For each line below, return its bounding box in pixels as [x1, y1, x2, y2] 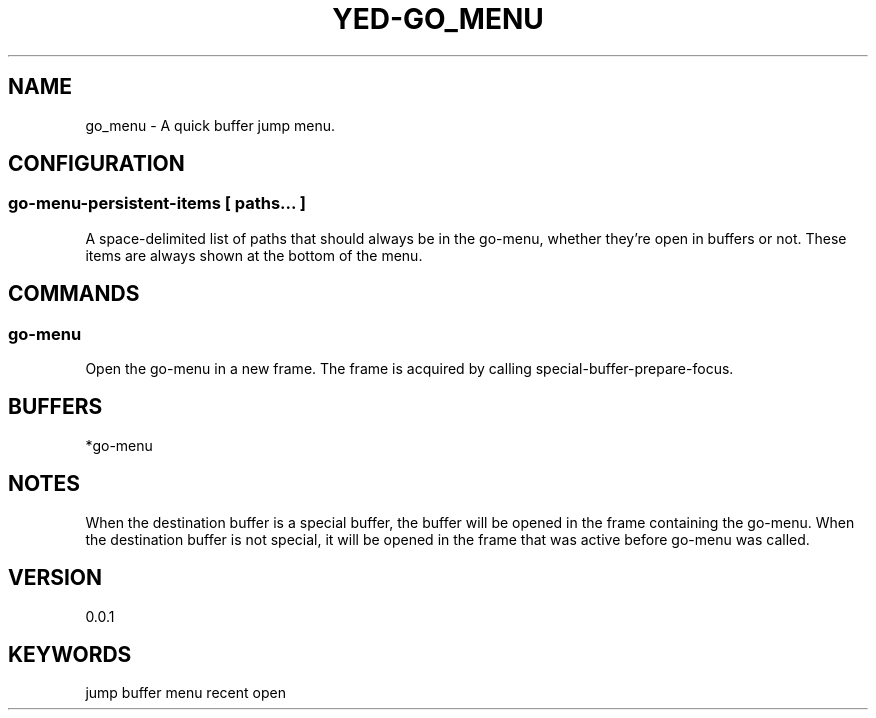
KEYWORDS [8, 641, 132, 667]
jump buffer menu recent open [85, 684, 286, 702]
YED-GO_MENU [332, 2, 544, 36]
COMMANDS [8, 281, 140, 307]
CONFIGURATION [8, 151, 185, 177]
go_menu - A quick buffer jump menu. [85, 116, 336, 134]
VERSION [8, 565, 103, 591]
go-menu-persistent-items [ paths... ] [8, 193, 307, 214]
